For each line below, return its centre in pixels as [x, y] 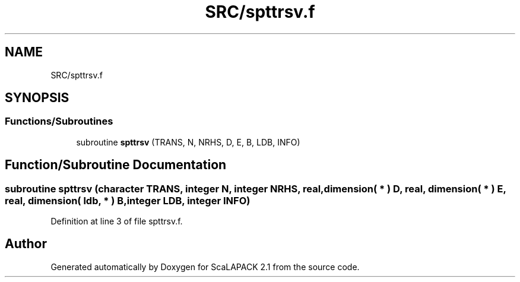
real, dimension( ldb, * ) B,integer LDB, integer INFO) [128, 200]
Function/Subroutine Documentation [116, 165]
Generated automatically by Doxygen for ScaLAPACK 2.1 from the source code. [205, 267]
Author [26, 244]
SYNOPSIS [37, 98]
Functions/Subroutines [59, 121]
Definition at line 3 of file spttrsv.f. [117, 221]
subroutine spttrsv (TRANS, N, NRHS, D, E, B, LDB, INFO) [188, 142]
